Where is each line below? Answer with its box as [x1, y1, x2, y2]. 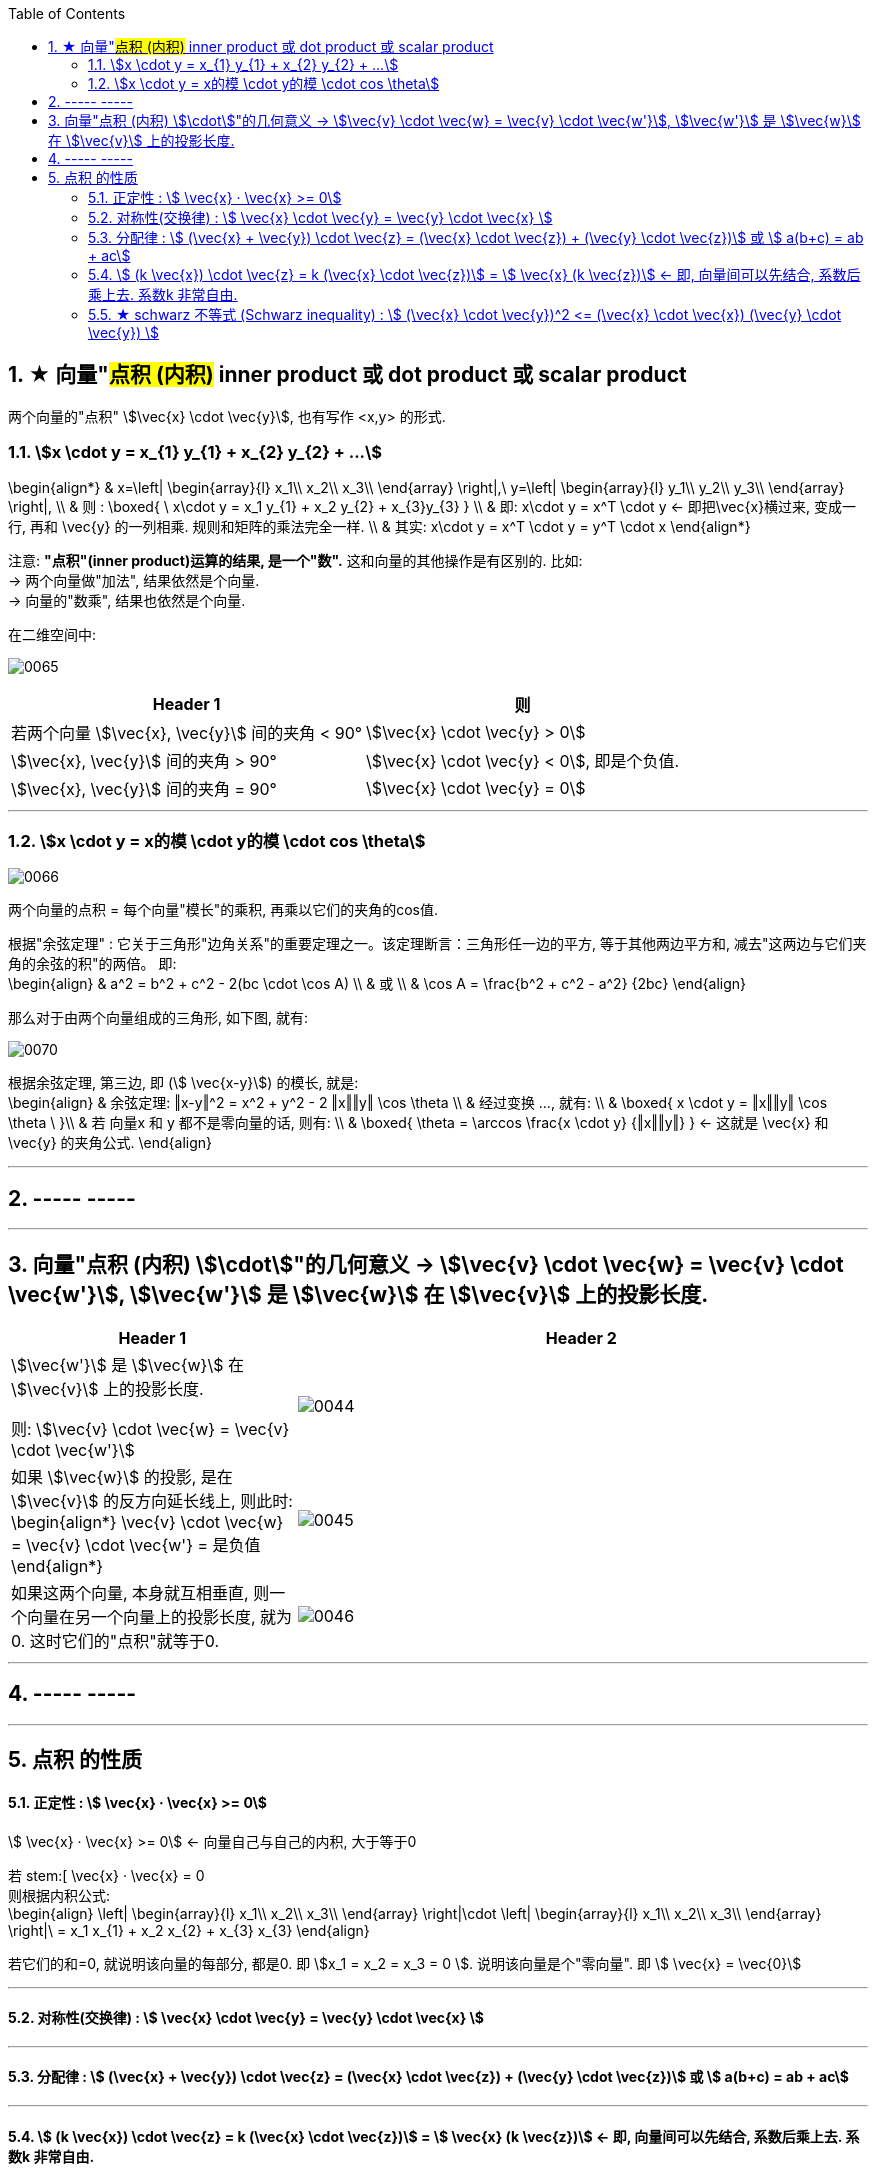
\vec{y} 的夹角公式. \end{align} [8, 1134, 212, 1152]
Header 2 [545, 1328, 617, 1349]
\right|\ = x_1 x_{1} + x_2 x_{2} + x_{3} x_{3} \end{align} [8, 1921, 370, 1939]
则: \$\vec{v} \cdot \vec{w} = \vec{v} [11, 1419, 290, 1440]
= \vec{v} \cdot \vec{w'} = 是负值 [11, 1535, 261, 1556]
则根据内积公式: [8, 1886, 111, 1904]
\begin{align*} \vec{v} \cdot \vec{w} [11, 1512, 284, 1533]
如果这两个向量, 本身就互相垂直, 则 [11, 1583, 270, 1604]
